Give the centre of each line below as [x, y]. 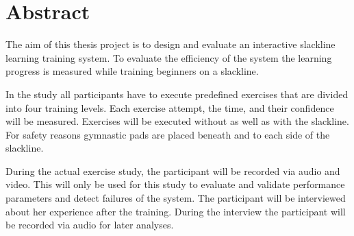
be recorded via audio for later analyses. [90, 225]
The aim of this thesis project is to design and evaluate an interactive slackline [170, 44]
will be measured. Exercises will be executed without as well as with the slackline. [177, 121]
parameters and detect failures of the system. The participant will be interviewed [176, 198]
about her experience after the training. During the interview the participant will [176, 211]
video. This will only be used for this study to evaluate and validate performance [175, 184]
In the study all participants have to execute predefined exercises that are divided [177, 94]
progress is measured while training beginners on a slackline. [132, 71]
